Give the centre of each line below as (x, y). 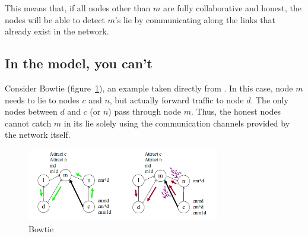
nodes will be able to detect (55, 19)
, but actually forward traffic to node (177, 99)
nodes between (31, 111)
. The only (269, 99)
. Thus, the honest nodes (236, 111)
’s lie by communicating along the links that (195, 19)
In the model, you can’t (79, 63)
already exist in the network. (57, 31)
